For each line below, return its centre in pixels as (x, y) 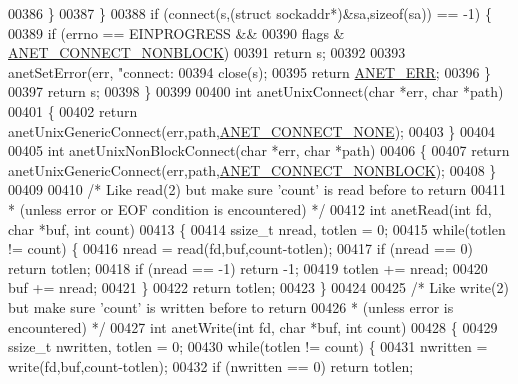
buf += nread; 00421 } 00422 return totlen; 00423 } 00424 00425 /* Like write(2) (258, 287)
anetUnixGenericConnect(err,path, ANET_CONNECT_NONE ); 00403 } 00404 (251, 130)
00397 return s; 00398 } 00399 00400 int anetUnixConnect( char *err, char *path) (256, 91)
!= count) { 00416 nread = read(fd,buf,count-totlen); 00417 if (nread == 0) (240, 248)
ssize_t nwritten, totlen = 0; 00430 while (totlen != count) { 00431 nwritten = (248, 346)
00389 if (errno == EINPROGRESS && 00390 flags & (176, 32)
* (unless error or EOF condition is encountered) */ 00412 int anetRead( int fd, (250, 208)
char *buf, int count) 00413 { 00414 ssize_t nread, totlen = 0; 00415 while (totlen (257, 228)
